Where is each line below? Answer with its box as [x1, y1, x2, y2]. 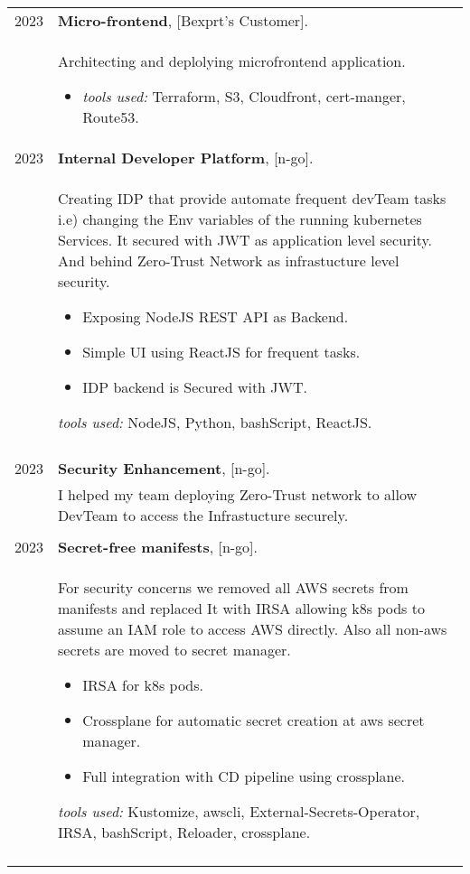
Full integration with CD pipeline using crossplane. [82, 766, 406, 786]
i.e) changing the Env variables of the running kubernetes [58, 209, 422, 229]
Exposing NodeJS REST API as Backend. [82, 306, 349, 327]
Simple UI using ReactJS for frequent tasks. [82, 341, 361, 362]
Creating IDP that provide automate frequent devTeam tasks [58, 188, 446, 209]
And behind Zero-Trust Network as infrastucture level [58, 250, 399, 271]
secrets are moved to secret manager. [58, 639, 291, 660]
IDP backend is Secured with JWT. [82, 377, 308, 397]
